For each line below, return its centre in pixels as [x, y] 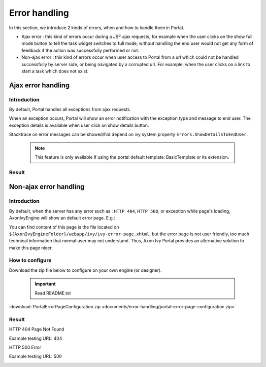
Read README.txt [53, 293]
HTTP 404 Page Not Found [37, 329]
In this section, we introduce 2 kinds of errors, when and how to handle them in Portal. [97, 28]
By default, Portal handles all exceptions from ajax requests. [70, 110]
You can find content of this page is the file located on [64, 227]
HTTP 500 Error [25, 347]
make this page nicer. [31, 248]
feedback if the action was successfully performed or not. [80, 50]
